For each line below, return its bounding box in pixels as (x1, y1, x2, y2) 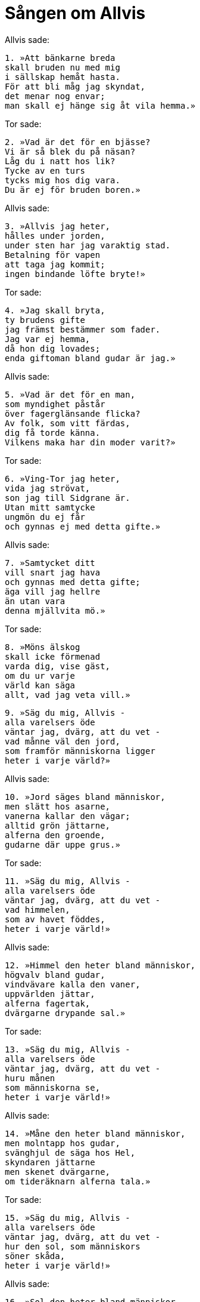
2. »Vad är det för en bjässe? (5, 137, 151, 147)
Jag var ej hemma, (5, 334, 90, 344)
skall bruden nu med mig (5, 62, 120, 72)
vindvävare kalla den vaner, (5, 979, 140, 989)
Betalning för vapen (5, 250, 101, 260)
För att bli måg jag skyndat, (5, 81, 146, 91)
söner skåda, (5, 1251, 65, 1261)
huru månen (5, 1073, 55, 1083)
